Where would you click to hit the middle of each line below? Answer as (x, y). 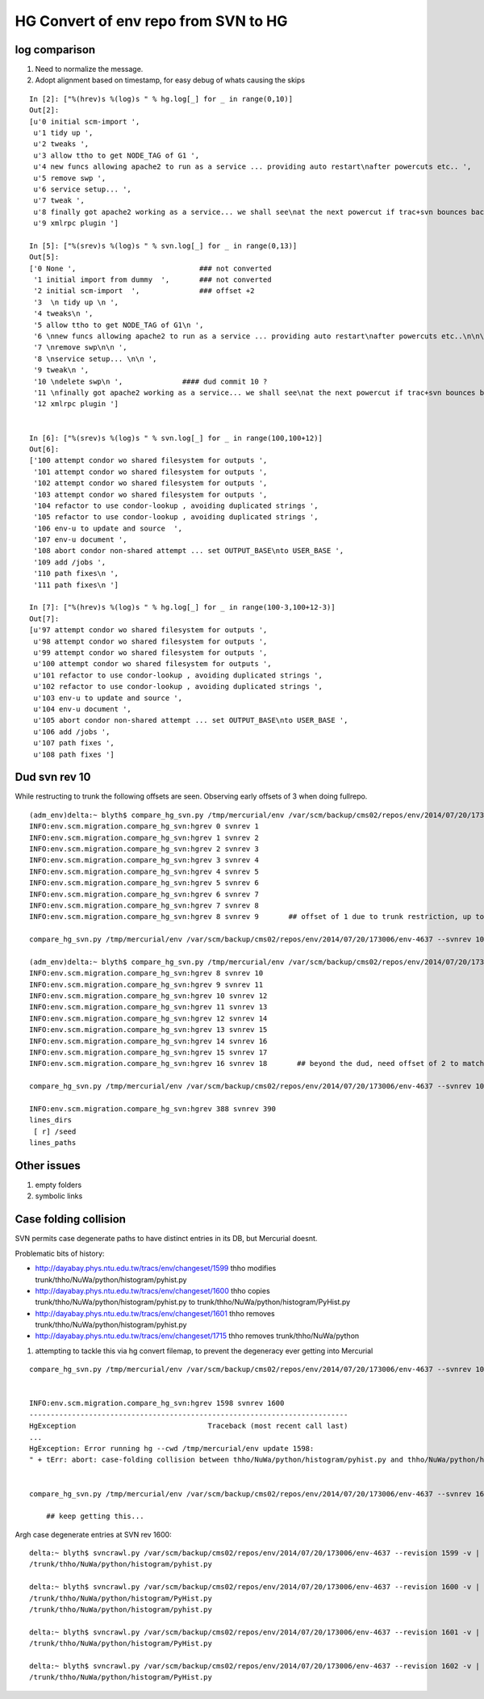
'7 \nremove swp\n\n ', (80, 348)
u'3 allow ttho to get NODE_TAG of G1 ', (117, 155)
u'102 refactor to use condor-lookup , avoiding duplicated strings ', (178, 687)
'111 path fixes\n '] (76, 585)
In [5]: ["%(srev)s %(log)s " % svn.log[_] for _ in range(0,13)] (163, 245)
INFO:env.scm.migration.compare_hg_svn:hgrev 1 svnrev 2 (144, 837)
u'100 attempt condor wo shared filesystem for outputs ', (152, 664)
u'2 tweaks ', (61, 144)
